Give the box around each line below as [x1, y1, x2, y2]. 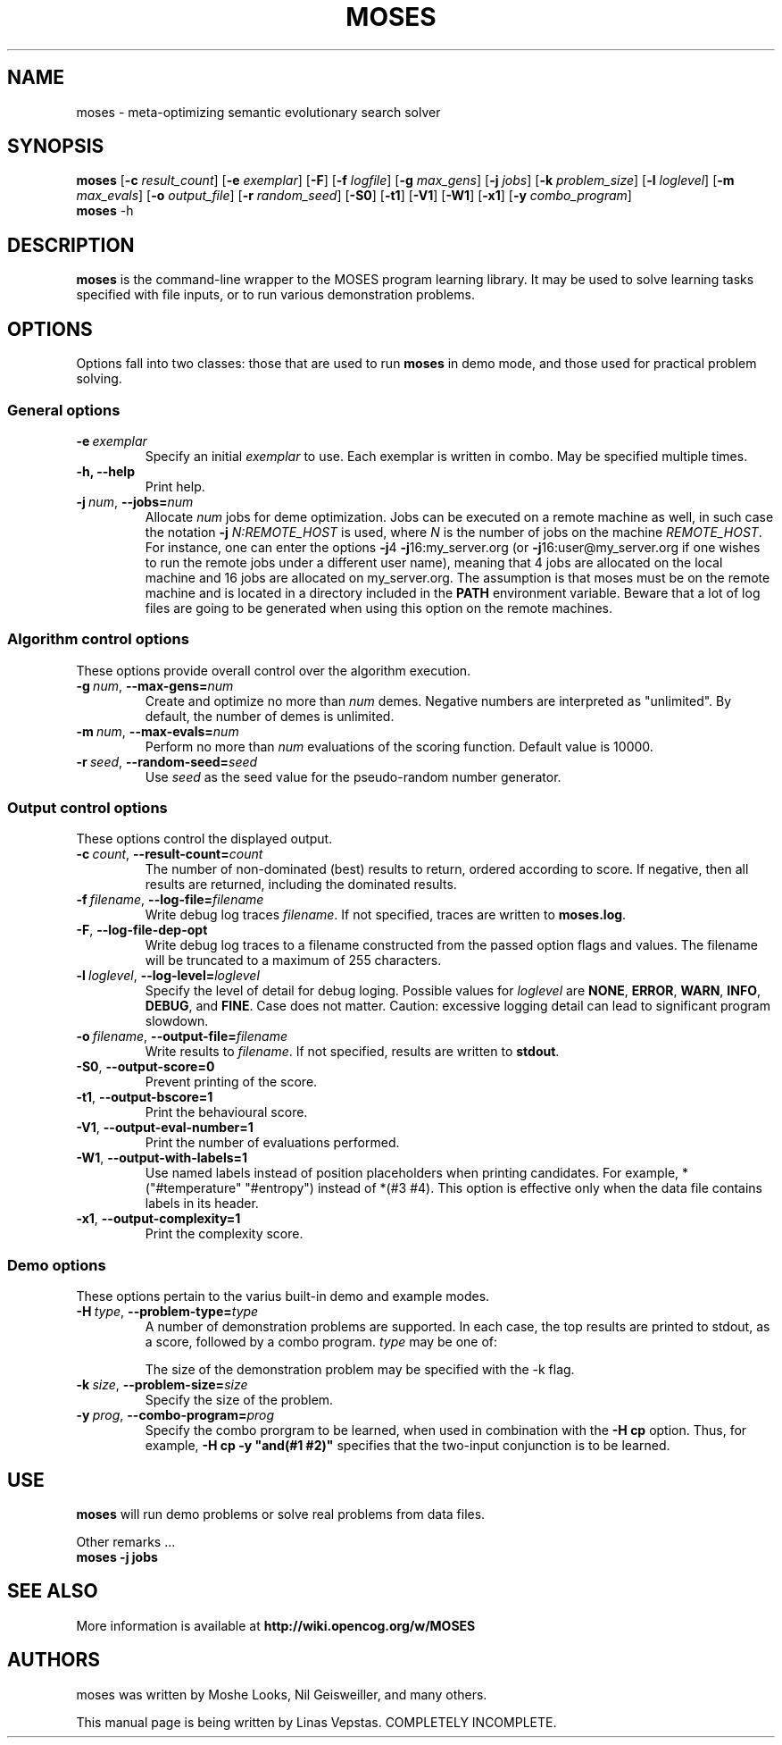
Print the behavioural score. [145, 1104, 308, 1120]
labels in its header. [145, 1195, 259, 1212]
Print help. [145, 478, 205, 494]
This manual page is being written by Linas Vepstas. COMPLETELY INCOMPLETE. [76, 1714, 557, 1730]
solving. [76, 371, 122, 387]
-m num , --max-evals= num [76, 723, 239, 739]
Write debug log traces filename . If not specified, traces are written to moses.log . [145, 907, 627, 923]
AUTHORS [7, 1649, 101, 1672]
